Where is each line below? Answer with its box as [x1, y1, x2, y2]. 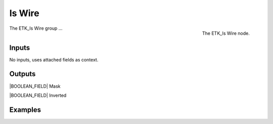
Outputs [9, 70, 36, 78]
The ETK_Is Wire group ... [9, 25, 63, 31]
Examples [9, 105, 41, 114]
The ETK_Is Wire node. [202, 30, 250, 36]
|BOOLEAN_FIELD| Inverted [9, 92, 67, 98]
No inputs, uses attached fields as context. [9, 56, 99, 63]
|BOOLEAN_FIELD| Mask [9, 83, 61, 89]
